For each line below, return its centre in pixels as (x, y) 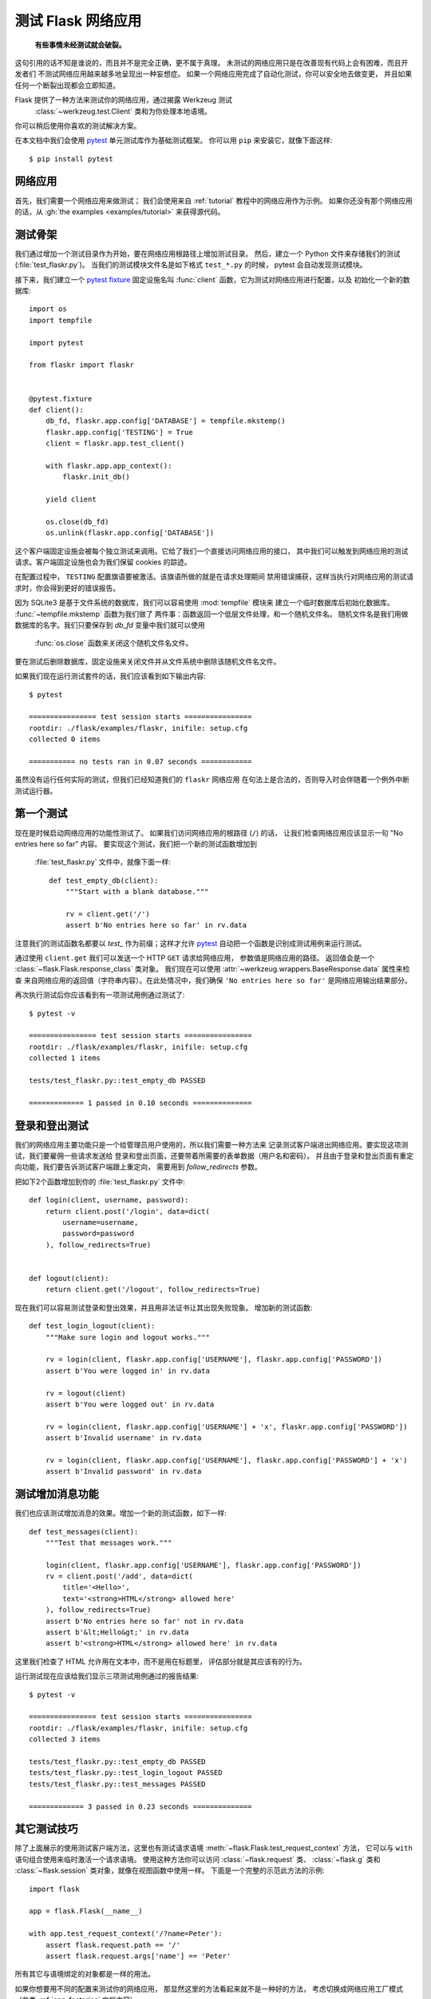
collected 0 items (65, 739)
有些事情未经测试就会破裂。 (80, 45)
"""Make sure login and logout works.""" (128, 1337)
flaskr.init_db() (97, 477)
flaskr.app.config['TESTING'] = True (119, 432)
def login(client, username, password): (109, 1200)
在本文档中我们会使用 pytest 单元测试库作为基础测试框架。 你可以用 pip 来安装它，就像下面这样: (174, 141)
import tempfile (61, 320)
